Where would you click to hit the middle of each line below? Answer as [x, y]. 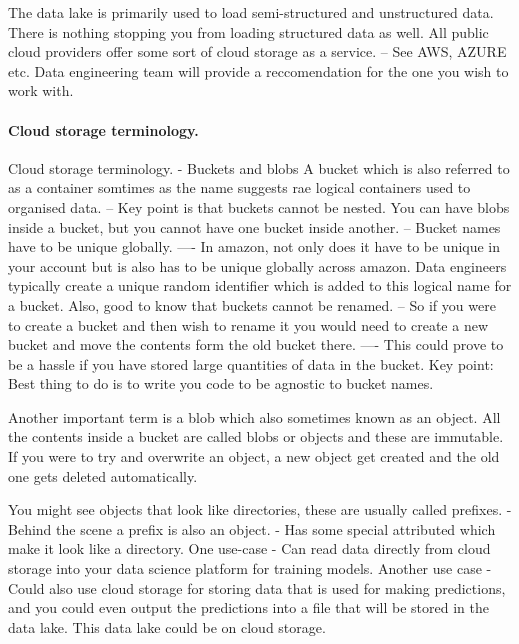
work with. [41, 90]
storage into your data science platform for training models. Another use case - [250, 568]
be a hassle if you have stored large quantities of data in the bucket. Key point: [251, 363]
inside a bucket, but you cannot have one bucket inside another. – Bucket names [254, 226]
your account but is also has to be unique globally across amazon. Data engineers [257, 265]
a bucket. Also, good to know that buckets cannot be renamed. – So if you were [252, 304]
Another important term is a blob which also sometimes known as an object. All [254, 416]
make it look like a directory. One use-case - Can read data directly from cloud [249, 548]
